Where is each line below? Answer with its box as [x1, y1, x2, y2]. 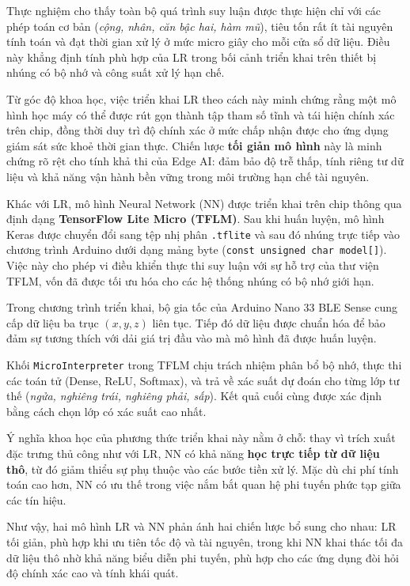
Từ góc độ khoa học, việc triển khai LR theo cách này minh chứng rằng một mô [6, 90, 397, 107]
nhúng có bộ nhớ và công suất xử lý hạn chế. [6, 64, 225, 81]
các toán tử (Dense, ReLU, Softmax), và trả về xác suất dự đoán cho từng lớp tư [6, 372, 400, 388]
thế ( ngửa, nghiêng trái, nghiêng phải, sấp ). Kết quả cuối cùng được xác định [6, 388, 382, 404]
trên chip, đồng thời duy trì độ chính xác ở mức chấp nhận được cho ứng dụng [6, 122, 389, 138]
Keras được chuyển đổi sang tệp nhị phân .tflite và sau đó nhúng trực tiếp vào [6, 225, 400, 242]
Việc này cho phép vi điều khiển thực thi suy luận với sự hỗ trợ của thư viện [6, 257, 379, 274]
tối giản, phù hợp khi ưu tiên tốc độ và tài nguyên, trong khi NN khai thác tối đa [6, 534, 403, 550]
